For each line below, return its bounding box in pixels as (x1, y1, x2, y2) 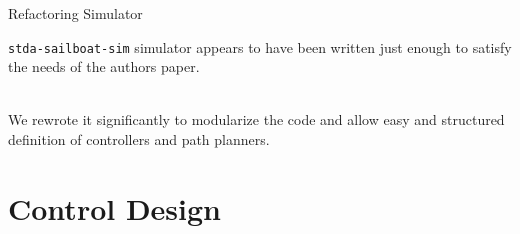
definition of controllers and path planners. (8, 129, 270, 150)
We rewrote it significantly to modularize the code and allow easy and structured (8, 109, 505, 130)
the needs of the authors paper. (8, 56, 200, 77)
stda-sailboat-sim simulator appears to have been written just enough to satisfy (8, 36, 512, 57)
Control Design (8, 187, 221, 228)
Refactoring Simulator (8, 3, 143, 23)
